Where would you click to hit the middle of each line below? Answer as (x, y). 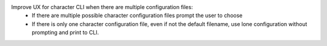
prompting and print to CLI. (65, 33)
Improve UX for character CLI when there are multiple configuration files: (102, 7)
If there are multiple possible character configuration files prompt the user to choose (137, 16)
